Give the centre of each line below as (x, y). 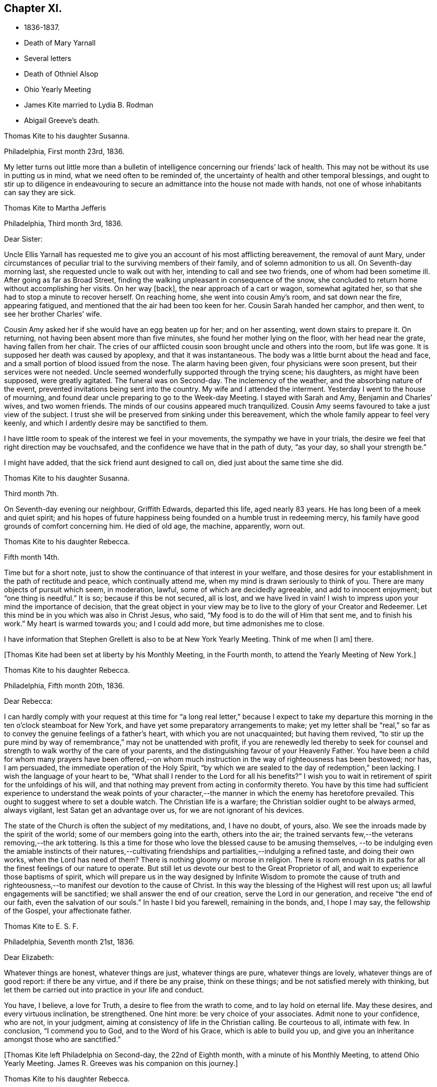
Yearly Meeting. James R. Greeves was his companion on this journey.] (121, 1063)
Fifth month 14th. (32, 557)
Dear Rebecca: (28, 701)
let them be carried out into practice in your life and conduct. (104, 990)
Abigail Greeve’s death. (62, 121)
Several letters (48, 59)
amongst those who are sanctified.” (62, 1039)
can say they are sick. (40, 193)
